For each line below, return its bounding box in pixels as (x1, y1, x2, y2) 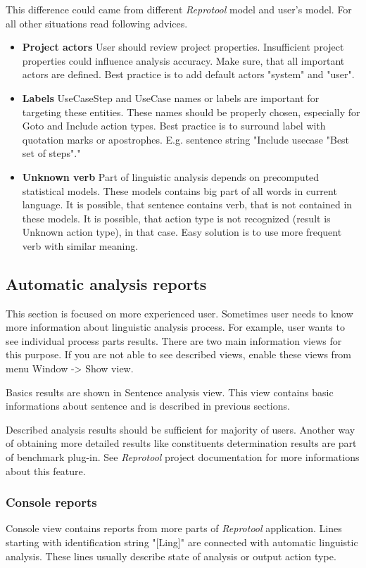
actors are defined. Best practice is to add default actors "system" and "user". (22, 67, 355, 82)
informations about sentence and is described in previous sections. (6, 398, 290, 413)
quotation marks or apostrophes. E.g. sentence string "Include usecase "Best (22, 132, 350, 146)
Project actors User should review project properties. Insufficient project (22, 39, 344, 54)
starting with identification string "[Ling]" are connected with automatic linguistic (6, 535, 358, 550)
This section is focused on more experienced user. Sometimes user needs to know (6, 305, 353, 320)
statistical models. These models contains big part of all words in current (22, 183, 337, 198)
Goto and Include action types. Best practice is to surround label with (22, 118, 326, 133)
